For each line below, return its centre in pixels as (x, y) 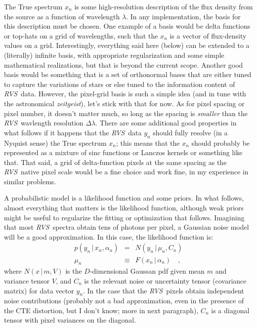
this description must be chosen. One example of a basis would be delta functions (127, 26)
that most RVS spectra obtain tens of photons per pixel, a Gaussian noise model (127, 227)
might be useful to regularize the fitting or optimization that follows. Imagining (124, 217)
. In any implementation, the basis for (183, 16)
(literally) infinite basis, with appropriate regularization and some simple (114, 55)
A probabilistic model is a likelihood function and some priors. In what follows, (124, 198)
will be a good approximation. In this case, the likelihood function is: (109, 236)
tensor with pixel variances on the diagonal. (70, 320)
